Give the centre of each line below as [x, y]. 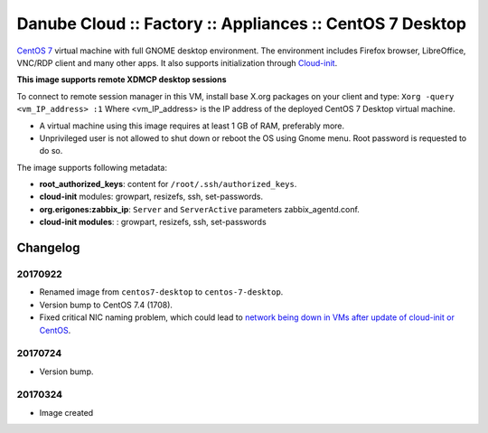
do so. [51, 151]
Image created [66, 412]
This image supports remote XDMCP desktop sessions [122, 80]
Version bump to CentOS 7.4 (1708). [106, 305]
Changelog [48, 248]
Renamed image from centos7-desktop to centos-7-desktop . [161, 292]
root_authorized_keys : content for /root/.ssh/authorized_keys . [168, 184]
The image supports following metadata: [92, 167]
